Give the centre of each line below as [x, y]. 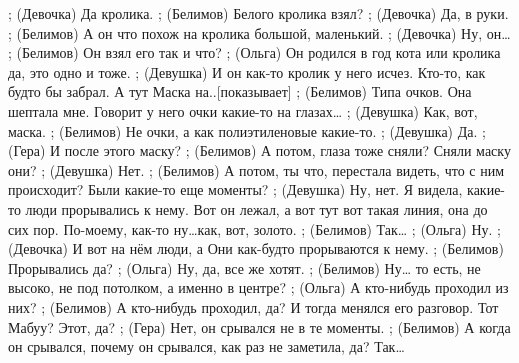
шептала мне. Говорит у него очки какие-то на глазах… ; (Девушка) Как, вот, [243, 110]
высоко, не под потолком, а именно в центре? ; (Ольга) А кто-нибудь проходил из [258, 287]
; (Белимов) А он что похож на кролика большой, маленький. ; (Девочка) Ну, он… [259, 32]
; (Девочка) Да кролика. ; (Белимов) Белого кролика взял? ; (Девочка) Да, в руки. [258, 13]
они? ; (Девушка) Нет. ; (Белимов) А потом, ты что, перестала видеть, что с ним [256, 169]
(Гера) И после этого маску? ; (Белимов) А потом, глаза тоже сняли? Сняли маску [259, 150]
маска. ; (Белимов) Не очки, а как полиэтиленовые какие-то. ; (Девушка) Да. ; [247, 130]
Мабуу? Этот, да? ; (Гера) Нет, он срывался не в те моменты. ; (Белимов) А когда [259, 326]
